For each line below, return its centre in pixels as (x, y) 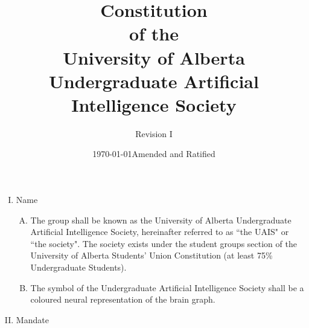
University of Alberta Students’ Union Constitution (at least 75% (151, 255)
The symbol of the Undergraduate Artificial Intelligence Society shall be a (167, 287)
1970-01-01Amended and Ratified (154, 154)
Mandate (32, 319)
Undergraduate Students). (78, 267)
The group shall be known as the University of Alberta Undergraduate (161, 220)
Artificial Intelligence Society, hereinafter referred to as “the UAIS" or (160, 232)
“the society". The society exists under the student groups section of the (164, 243)
